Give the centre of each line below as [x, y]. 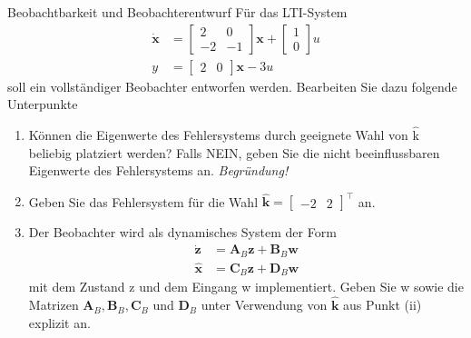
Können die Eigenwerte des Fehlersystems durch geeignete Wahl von [218, 135]
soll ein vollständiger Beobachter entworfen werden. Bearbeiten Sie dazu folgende [232, 86]
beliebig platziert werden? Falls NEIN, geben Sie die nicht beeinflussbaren [234, 152]
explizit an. [59, 322]
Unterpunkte [43, 104]
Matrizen [54, 305]
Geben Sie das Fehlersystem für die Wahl [143, 201]
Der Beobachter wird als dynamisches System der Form [182, 232]
